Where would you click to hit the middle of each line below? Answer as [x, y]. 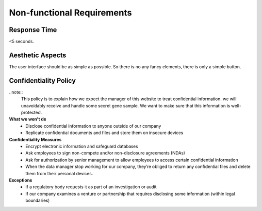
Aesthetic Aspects [38, 55]
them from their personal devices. [59, 173]
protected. [32, 113]
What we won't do [28, 119]
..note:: [16, 92]
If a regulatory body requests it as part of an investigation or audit [91, 187]
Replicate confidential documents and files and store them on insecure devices [104, 133]
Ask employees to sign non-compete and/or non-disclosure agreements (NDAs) [105, 153]
